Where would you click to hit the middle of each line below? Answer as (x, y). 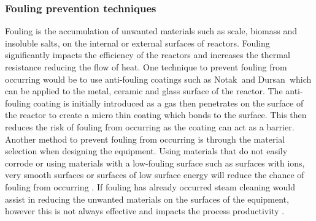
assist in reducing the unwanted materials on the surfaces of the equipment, (147, 199)
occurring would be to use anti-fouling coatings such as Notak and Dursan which (158, 79)
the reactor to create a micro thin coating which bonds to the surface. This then (156, 115)
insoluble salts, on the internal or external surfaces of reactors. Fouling (137, 43)
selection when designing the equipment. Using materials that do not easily (146, 151)
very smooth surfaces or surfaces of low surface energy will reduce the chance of (155, 175)
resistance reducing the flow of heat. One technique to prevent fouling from (146, 67)
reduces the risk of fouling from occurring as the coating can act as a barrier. (150, 126)
